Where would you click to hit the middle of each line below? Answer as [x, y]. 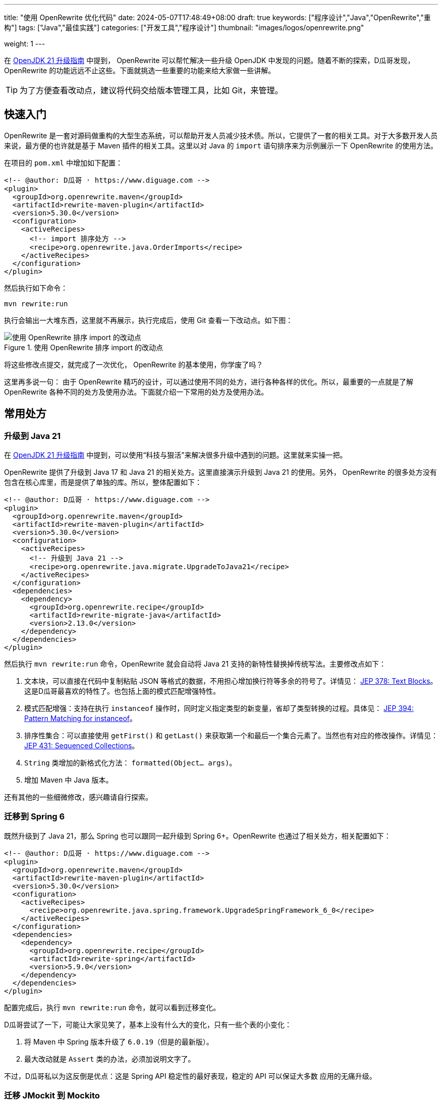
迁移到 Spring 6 [35, 817]
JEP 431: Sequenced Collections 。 [82, 746]
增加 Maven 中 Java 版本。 [69, 780]
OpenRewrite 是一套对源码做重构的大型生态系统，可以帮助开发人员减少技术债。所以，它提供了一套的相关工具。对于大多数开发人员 [221, 135]
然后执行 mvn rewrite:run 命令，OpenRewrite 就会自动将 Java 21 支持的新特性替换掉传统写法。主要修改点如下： [195, 664]
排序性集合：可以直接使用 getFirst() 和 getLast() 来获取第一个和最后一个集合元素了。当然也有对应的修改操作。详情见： [231, 736]
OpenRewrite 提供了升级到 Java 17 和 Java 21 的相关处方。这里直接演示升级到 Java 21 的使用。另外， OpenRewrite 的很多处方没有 [220, 472]
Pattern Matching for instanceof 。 [81, 719]
